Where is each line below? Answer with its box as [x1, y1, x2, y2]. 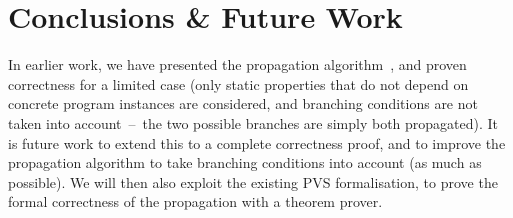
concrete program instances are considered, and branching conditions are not [8, 93, 478, 114]
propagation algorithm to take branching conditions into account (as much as [8, 152, 482, 173]
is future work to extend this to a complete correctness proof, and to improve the [8, 132, 506, 153]
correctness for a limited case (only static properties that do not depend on [8, 73, 469, 94]
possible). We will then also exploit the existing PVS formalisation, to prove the [8, 171, 498, 192]
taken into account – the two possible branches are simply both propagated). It [8, 112, 499, 133]
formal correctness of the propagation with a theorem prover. [8, 191, 383, 212]
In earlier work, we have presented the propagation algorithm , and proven [8, 54, 467, 75]
